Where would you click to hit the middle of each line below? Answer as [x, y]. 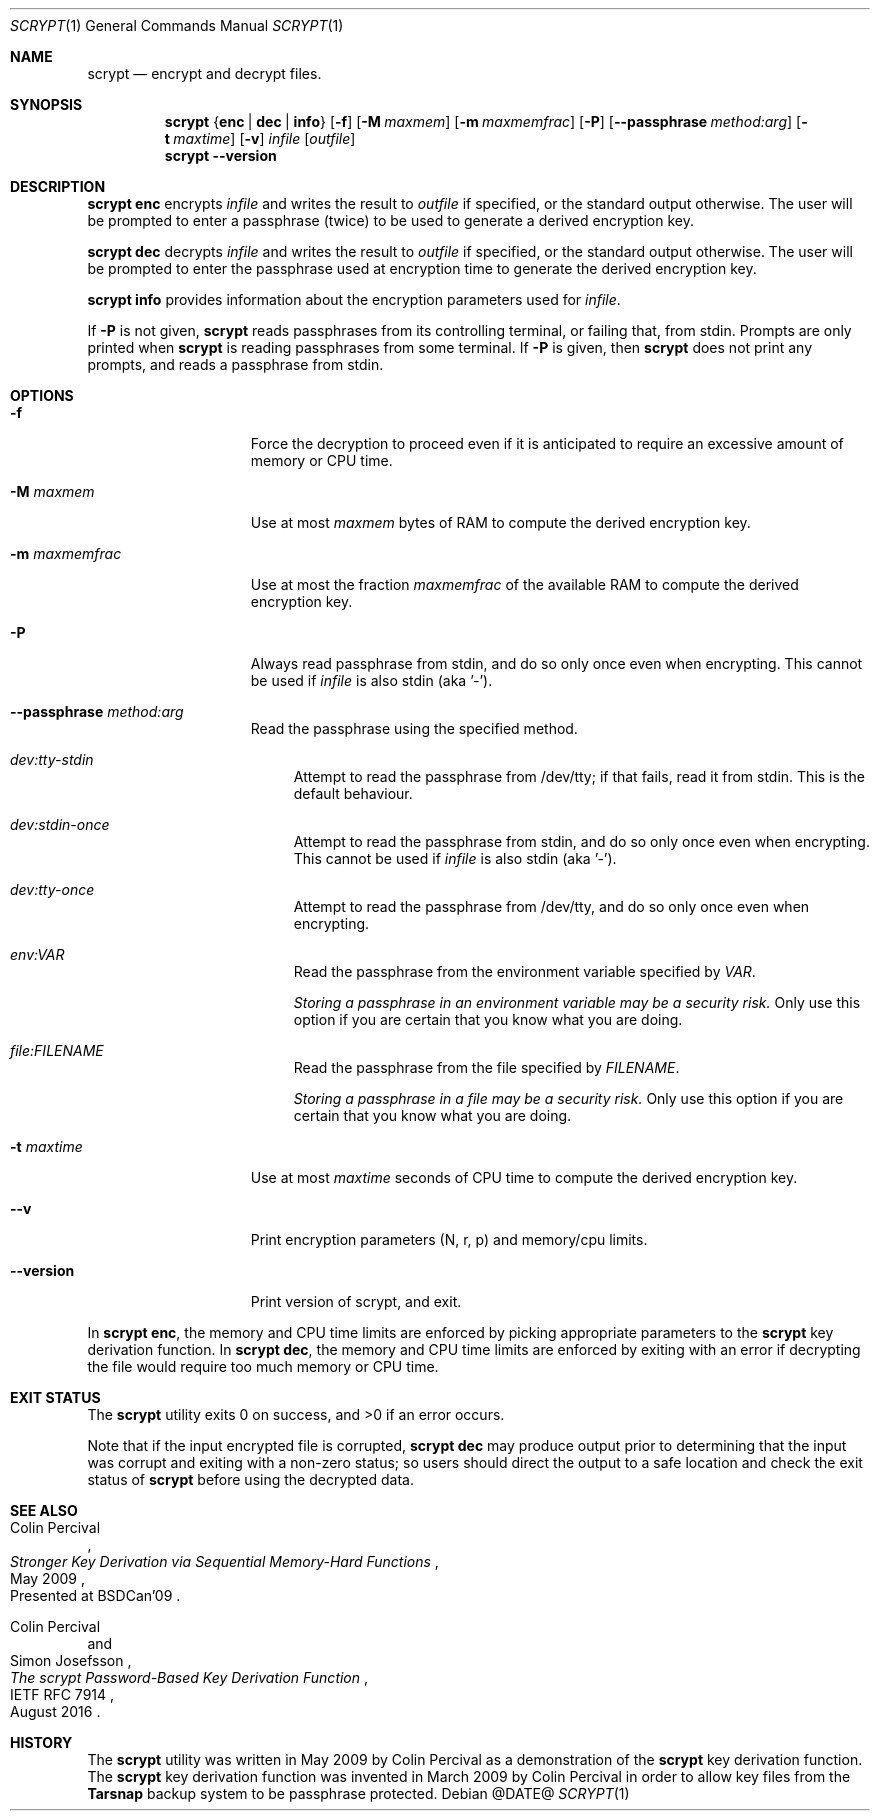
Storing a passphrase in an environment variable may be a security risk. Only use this [577, 1002]
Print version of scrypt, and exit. [356, 1301]
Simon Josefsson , [71, 1660]
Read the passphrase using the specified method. [414, 728]
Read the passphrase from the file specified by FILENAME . [486, 1067]
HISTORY [41, 1742]
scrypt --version [220, 155]
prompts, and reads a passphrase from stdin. [235, 364]
